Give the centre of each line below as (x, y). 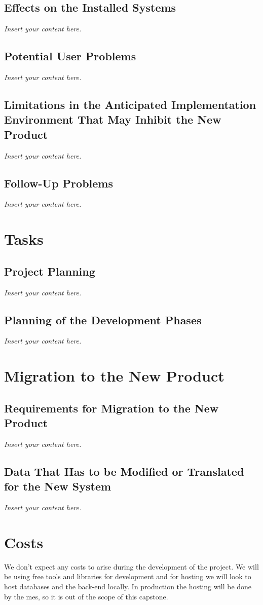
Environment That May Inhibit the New (113, 119)
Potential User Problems (70, 56)
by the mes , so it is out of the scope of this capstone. (86, 596)
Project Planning (50, 271)
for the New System (58, 486)
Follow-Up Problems (59, 183)
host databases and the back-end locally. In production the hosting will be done (128, 586)
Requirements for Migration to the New (111, 408)
